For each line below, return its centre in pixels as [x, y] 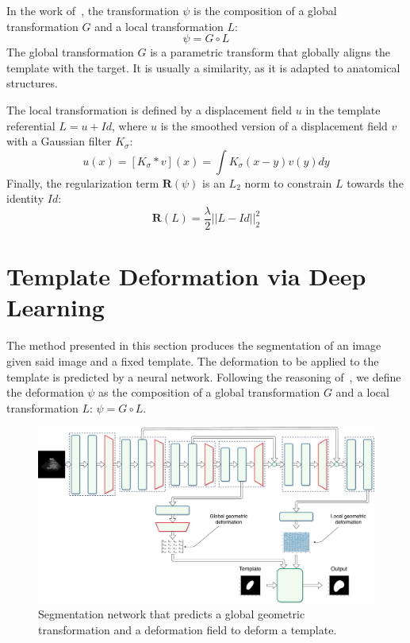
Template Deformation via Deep [186, 276]
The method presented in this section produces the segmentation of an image [194, 345]
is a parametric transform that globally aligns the [270, 52]
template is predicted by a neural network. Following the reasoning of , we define [204, 376]
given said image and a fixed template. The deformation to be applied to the [193, 360]
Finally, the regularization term [83, 182]
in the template [343, 109]
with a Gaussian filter [59, 141]
